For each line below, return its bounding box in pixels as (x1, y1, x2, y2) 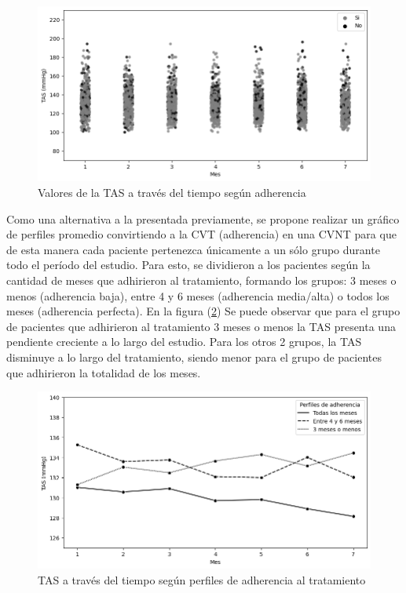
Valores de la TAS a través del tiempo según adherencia (38, 184, 306, 201)
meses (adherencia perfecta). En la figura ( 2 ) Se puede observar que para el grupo (6, 303, 401, 319)
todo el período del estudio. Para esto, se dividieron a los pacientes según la (6, 256, 371, 273)
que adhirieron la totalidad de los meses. (6, 364, 201, 380)
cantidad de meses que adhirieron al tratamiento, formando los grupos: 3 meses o (6, 272, 397, 289)
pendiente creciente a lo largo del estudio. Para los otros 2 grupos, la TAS (6, 333, 362, 350)
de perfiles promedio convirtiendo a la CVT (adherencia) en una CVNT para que (6, 226, 397, 242)
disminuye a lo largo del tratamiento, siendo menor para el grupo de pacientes (6, 349, 382, 365)
